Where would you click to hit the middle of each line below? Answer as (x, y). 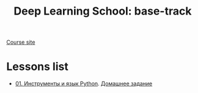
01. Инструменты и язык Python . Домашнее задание (84, 84)
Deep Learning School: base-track (103, 11)
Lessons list (37, 67)
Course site (21, 42)
